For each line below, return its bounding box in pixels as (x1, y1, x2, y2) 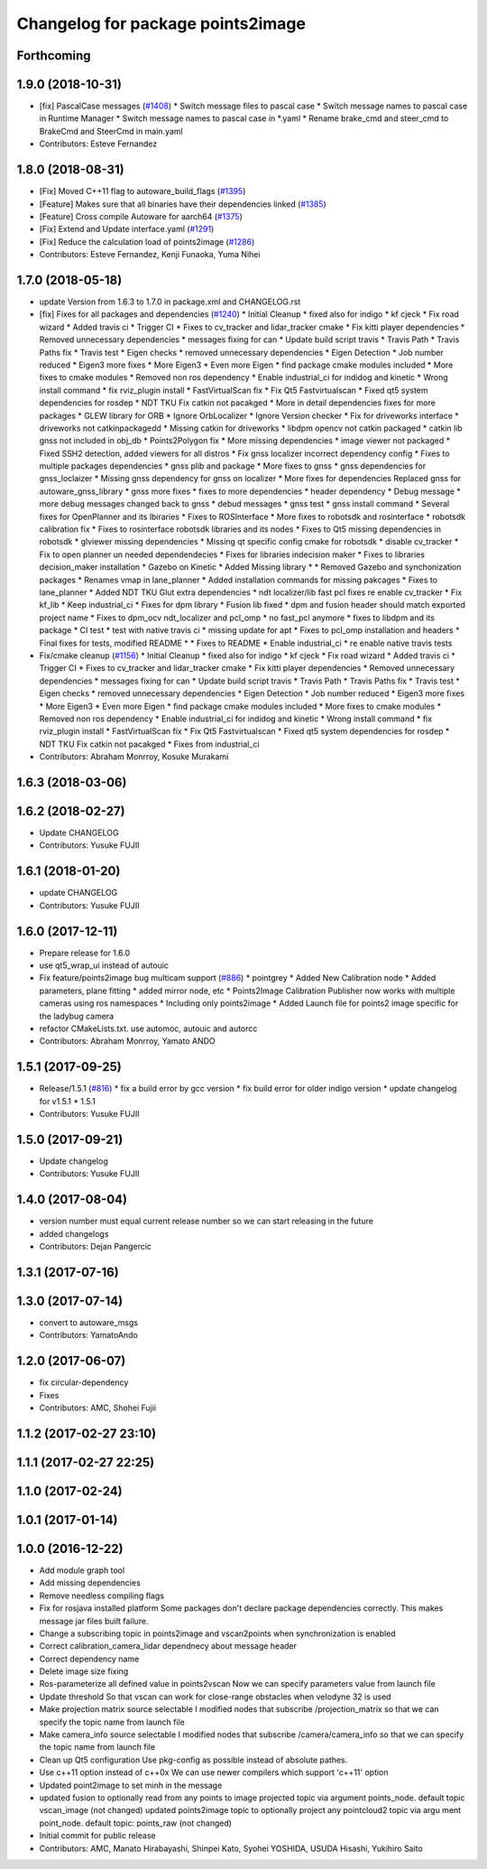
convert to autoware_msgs (39, 1316, 139, 1327)
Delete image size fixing (39, 1666, 129, 1677)
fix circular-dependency (39, 1377, 129, 1388)
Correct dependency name (39, 1653, 140, 1664)
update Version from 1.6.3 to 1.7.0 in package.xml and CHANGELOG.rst (39, 296, 301, 307)
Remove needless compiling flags (39, 1590, 165, 1601)
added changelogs (39, 1228, 109, 1239)
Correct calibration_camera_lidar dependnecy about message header (39, 1641, 298, 1651)
